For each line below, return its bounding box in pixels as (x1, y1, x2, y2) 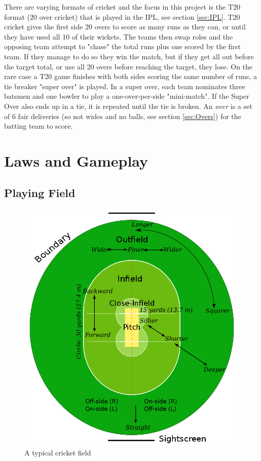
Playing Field (4, 185, 76, 201)
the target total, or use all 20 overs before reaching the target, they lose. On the (4, 61, 253, 71)
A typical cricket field (24, 447, 91, 458)
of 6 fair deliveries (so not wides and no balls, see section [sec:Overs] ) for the (4, 110, 241, 121)
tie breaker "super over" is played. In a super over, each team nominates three (4, 81, 245, 91)
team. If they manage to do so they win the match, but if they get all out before (4, 51, 254, 61)
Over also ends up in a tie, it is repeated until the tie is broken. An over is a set (4, 100, 252, 111)
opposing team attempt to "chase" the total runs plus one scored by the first (4, 41, 241, 52)
